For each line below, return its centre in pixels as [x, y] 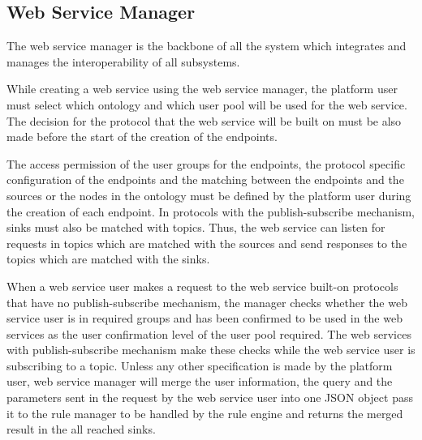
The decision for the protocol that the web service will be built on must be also [204, 120]
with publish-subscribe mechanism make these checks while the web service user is [211, 350]
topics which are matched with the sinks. [108, 259]
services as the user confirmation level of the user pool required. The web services [209, 333]
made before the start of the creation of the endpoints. [142, 137]
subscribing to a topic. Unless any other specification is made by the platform [200, 365]
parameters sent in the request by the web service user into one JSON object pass [210, 397]
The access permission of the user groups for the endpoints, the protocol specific [206, 163]
